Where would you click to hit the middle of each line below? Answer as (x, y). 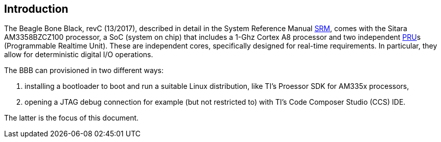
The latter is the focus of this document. (72, 118)
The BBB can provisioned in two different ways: (84, 70)
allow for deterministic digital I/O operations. (79, 55)
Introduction (36, 9)
